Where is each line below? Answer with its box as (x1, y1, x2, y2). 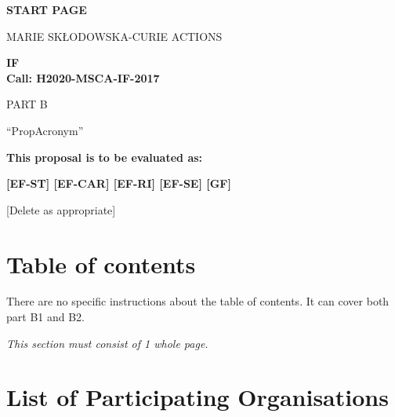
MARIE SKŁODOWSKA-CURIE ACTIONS (6, 27, 223, 44)
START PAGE (6, 2, 87, 17)
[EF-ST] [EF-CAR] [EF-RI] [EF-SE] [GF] (6, 175, 231, 192)
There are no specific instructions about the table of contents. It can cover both (6, 293, 390, 309)
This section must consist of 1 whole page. (6, 335, 208, 351)
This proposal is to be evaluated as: (6, 148, 203, 165)
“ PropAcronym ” (6, 122, 84, 138)
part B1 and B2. (6, 309, 85, 325)
